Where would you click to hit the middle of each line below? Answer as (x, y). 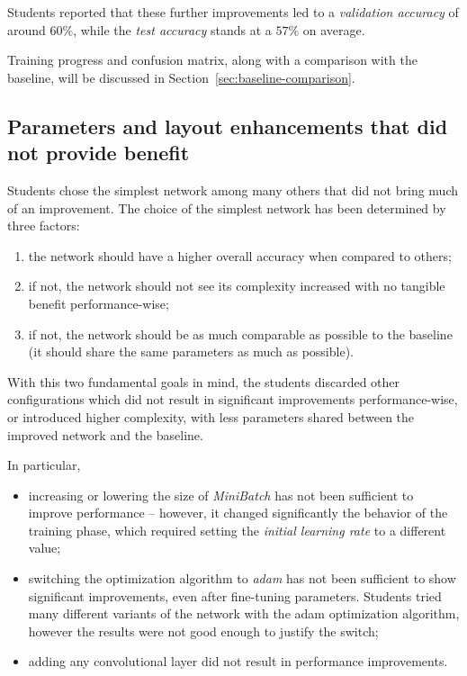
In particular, (44, 465)
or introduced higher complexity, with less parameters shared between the (211, 416)
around (27, 29)
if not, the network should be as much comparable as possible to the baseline (240, 333)
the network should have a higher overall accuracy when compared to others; (240, 255)
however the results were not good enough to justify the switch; (203, 631)
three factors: (44, 225)
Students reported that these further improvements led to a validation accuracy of (233, 12)
